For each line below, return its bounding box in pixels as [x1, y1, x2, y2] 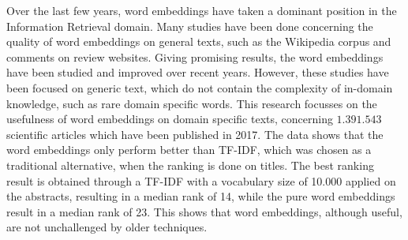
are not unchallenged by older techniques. [6, 219, 208, 235]
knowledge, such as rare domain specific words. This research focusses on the [6, 95, 377, 111]
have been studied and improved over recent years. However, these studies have [6, 64, 389, 81]
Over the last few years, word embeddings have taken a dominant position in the [6, 2, 397, 18]
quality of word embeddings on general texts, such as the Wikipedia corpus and [6, 33, 391, 50]
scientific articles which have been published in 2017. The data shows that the [6, 126, 384, 142]
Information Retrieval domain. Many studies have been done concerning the [6, 17, 373, 34]
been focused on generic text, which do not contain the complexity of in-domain [6, 79, 393, 96]
